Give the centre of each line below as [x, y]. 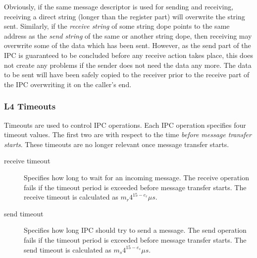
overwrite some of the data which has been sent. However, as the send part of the [128, 45]
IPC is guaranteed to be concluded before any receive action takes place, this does [129, 55]
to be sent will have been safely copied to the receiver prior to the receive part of [127, 75]
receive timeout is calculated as [71, 197]
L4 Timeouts [30, 106]
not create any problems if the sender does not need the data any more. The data [128, 65]
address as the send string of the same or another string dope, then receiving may [128, 35]
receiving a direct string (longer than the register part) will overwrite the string [125, 16]
